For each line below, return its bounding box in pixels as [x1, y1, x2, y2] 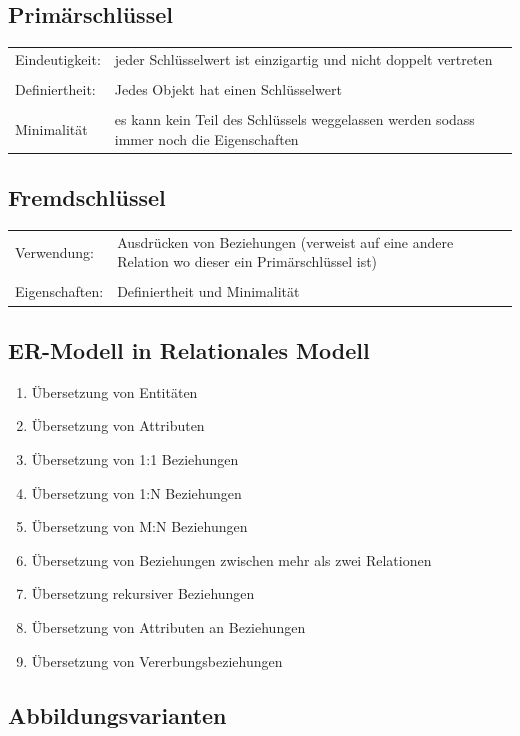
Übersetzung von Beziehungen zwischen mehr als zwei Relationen [31, 549, 432, 570]
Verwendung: [15, 241, 95, 262]
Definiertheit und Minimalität [117, 281, 300, 302]
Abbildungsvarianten [8, 699, 227, 730]
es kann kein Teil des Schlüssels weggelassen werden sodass [114, 109, 475, 130]
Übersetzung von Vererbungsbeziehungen [31, 650, 283, 671]
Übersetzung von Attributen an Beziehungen [31, 616, 306, 637]
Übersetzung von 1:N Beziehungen [31, 482, 242, 503]
